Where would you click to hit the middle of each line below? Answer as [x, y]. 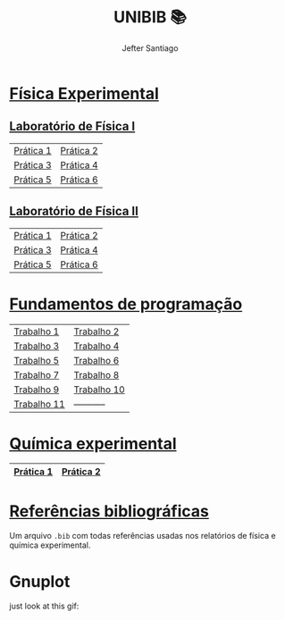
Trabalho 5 [37, 360]
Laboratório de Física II [74, 211]
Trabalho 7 [37, 374]
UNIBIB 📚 [150, 17]
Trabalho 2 [96, 331]
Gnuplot [40, 581]
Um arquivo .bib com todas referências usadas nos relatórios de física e [142, 536]
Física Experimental [84, 93]
